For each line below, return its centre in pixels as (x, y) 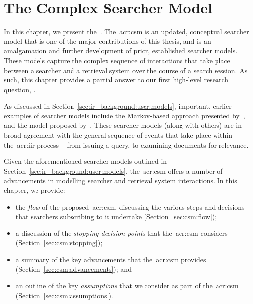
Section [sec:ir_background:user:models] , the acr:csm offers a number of (113, 171)
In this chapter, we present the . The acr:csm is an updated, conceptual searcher (126, 31)
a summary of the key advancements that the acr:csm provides (111, 259)
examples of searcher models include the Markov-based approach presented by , (125, 115)
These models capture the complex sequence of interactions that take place (117, 60)
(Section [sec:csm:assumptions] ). (64, 295)
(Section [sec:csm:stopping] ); (59, 243)
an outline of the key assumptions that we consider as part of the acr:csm (127, 285)
